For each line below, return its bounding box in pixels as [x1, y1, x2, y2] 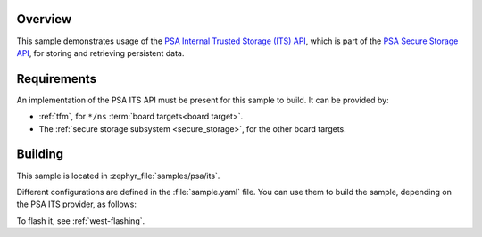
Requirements [16, 71, 97, 86]
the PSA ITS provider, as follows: [16, 199, 137, 209]
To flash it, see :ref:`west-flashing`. [16, 215, 145, 226]
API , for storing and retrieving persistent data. [16, 47, 185, 58]
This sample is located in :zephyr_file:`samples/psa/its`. [16, 170, 220, 181]
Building [16, 147, 64, 162]
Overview [16, 12, 72, 27]
